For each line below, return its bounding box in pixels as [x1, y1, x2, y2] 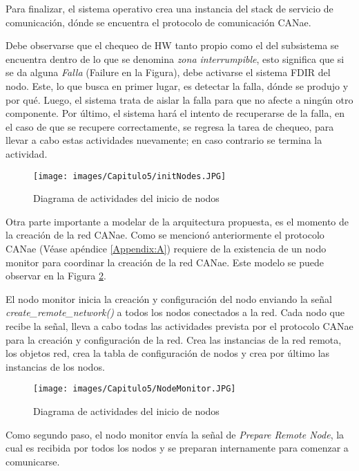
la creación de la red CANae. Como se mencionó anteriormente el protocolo [6, 228, 324, 242]
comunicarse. [6, 454, 60, 468]
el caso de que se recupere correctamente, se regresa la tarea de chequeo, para [6, 119, 334, 133]
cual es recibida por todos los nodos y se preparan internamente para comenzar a [6, 441, 349, 455]
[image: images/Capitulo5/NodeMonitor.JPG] [33, 384, 236, 394]
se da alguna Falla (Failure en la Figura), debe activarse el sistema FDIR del [6, 65, 331, 80]
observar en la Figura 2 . [6, 268, 106, 283]
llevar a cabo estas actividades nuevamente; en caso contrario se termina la [6, 133, 322, 147]
